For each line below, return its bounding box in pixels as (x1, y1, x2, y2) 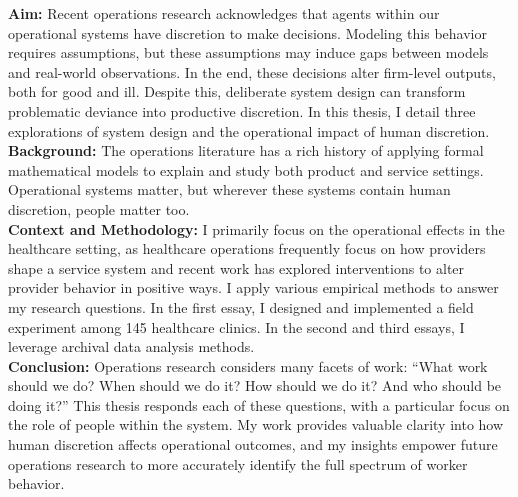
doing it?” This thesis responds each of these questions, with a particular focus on (8, 394, 510, 415)
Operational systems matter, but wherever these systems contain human (8, 179, 451, 200)
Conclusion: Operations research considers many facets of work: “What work (8, 355, 488, 376)
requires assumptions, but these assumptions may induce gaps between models (8, 42, 489, 63)
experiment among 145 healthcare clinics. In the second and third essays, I (8, 316, 465, 337)
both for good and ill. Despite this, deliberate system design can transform (8, 81, 466, 102)
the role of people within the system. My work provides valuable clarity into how (8, 414, 504, 435)
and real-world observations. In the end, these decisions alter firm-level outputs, (8, 61, 496, 82)
